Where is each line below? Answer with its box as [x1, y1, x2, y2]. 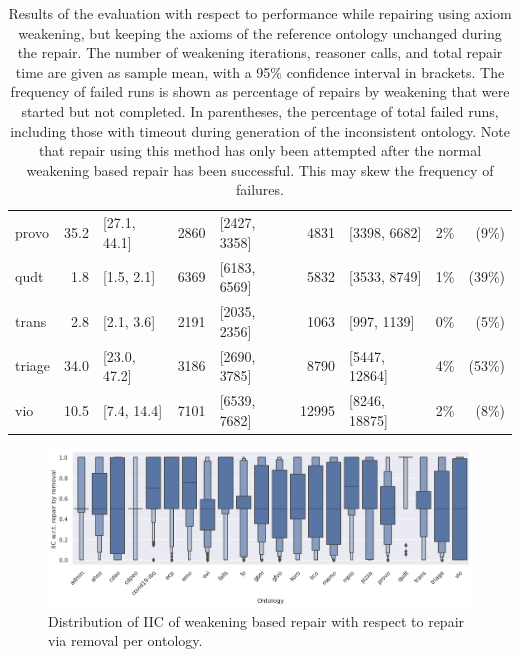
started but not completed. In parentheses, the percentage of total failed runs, [21, 100, 499, 121]
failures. [236, 179, 284, 200]
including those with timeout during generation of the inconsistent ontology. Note [10, 120, 510, 141]
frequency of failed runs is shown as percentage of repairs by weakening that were [10, 81, 510, 102]
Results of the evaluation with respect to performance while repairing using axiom [8, 3, 512, 23]
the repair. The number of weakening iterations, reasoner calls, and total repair [17, 42, 503, 63]
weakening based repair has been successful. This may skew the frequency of [26, 159, 494, 180]
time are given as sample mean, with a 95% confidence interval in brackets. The [15, 61, 505, 82]
